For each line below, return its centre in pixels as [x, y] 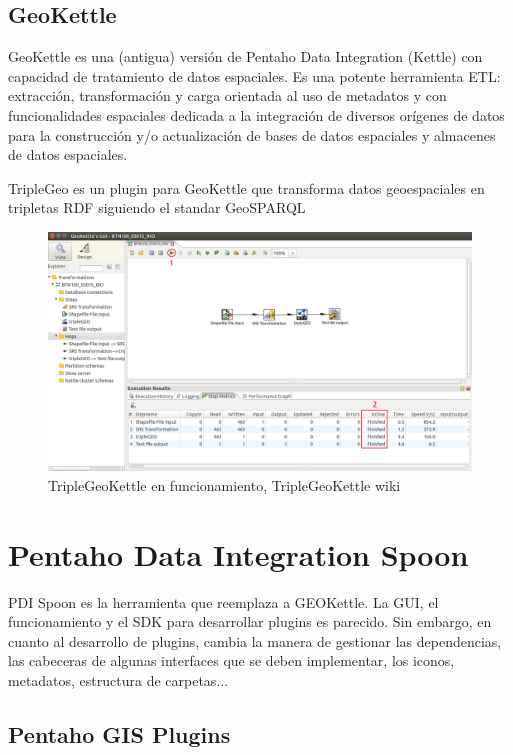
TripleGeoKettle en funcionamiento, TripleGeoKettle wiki [224, 484]
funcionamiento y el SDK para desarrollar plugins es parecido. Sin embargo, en [250, 621]
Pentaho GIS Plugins [119, 733]
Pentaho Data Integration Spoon [238, 553]
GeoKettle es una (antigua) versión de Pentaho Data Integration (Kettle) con [245, 56]
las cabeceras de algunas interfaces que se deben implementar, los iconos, [231, 660]
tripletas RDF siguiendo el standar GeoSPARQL [157, 207]
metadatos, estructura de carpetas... [118, 679]
